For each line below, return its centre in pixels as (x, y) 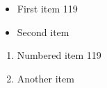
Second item (43, 32)
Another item (46, 78)
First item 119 (47, 8)
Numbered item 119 (59, 55)
